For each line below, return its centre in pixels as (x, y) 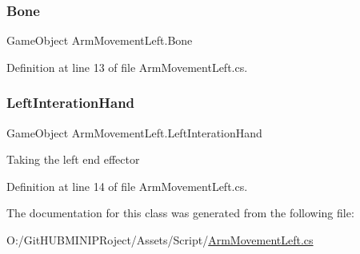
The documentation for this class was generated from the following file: (180, 213)
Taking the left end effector (73, 159)
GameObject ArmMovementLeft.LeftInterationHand (134, 132)
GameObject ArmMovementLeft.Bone (100, 40)
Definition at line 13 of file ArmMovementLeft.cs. (127, 67)
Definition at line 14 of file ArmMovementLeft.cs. (127, 186)
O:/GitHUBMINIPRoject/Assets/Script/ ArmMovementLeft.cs (160, 240)
